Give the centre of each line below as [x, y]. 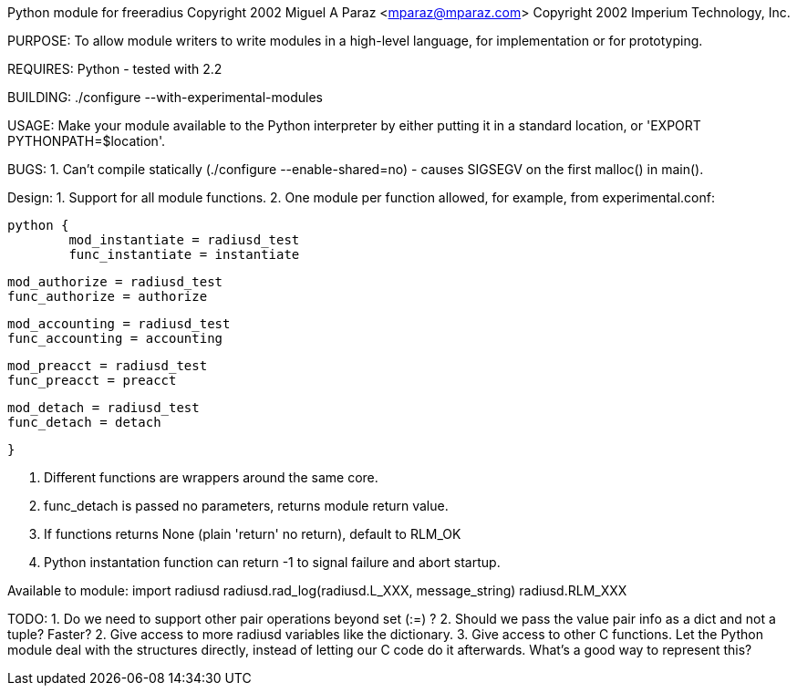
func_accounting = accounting [115, 338]
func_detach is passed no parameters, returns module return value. [246, 506]
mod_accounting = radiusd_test [119, 324]
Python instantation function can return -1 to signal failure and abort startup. [272, 562]
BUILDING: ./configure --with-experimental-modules [165, 97]
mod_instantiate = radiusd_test [184, 240]
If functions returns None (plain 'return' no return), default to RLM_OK [253, 534]
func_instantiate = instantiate [184, 254]
